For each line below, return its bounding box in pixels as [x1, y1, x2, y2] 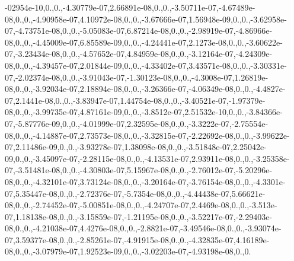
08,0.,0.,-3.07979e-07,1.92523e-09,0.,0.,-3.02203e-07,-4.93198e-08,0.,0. [5, 245, 251, 257]
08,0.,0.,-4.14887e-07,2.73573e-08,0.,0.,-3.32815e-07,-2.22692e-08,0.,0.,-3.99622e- [5, 129, 290, 141]
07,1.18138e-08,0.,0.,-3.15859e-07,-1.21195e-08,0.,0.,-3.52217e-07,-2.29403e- [5, 210, 273, 222]
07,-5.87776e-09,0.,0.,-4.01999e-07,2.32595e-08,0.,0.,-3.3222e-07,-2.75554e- [5, 117, 269, 129]
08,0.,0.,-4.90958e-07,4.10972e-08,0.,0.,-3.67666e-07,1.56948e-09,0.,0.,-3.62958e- [5, 12, 287, 25]
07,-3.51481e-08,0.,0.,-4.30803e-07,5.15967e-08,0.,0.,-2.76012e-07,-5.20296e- [5, 164, 273, 176]
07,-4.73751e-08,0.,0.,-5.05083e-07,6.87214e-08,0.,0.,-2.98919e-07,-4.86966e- [5, 24, 273, 37]
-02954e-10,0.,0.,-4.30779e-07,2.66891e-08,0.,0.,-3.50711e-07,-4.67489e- [5, 1, 255, 13]
